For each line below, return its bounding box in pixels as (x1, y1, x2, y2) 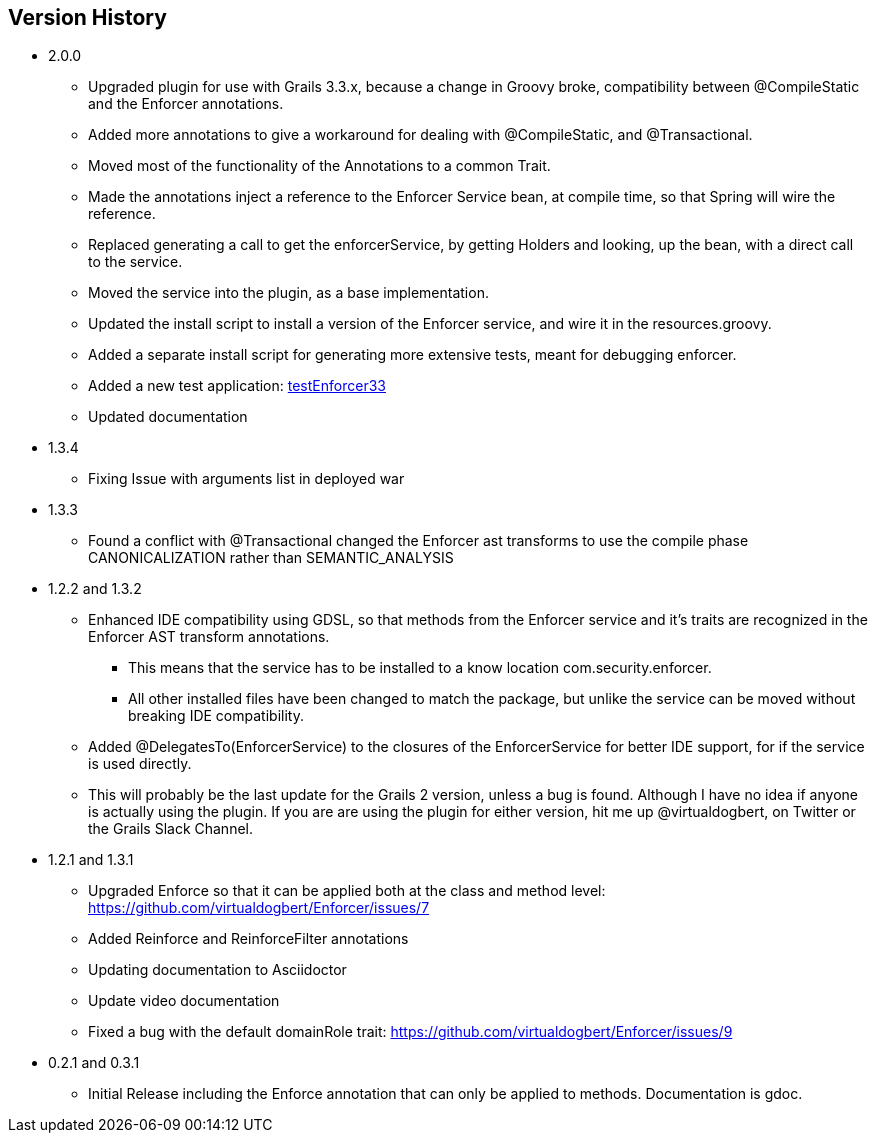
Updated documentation (88, 408, 248, 426)
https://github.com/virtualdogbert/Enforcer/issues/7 (88, 899, 430, 917)
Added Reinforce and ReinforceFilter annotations (88, 930, 409, 948)
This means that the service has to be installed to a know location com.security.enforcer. (128, 659, 712, 677)
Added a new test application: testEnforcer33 (88, 377, 386, 395)
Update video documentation (88, 992, 280, 1010)
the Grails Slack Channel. (88, 820, 253, 838)
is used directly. (88, 755, 192, 773)
